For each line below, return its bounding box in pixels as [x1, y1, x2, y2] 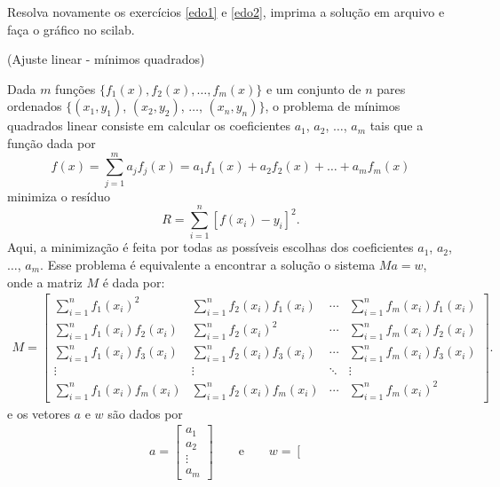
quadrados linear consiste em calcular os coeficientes [7, 116, 290, 135]
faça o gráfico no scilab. [7, 20, 135, 38]
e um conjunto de [266, 79, 361, 98]
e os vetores [7, 404, 70, 422]
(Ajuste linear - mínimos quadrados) [7, 50, 205, 68]
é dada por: [102, 272, 165, 291]
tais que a [369, 116, 424, 135]
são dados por [107, 404, 183, 422]
